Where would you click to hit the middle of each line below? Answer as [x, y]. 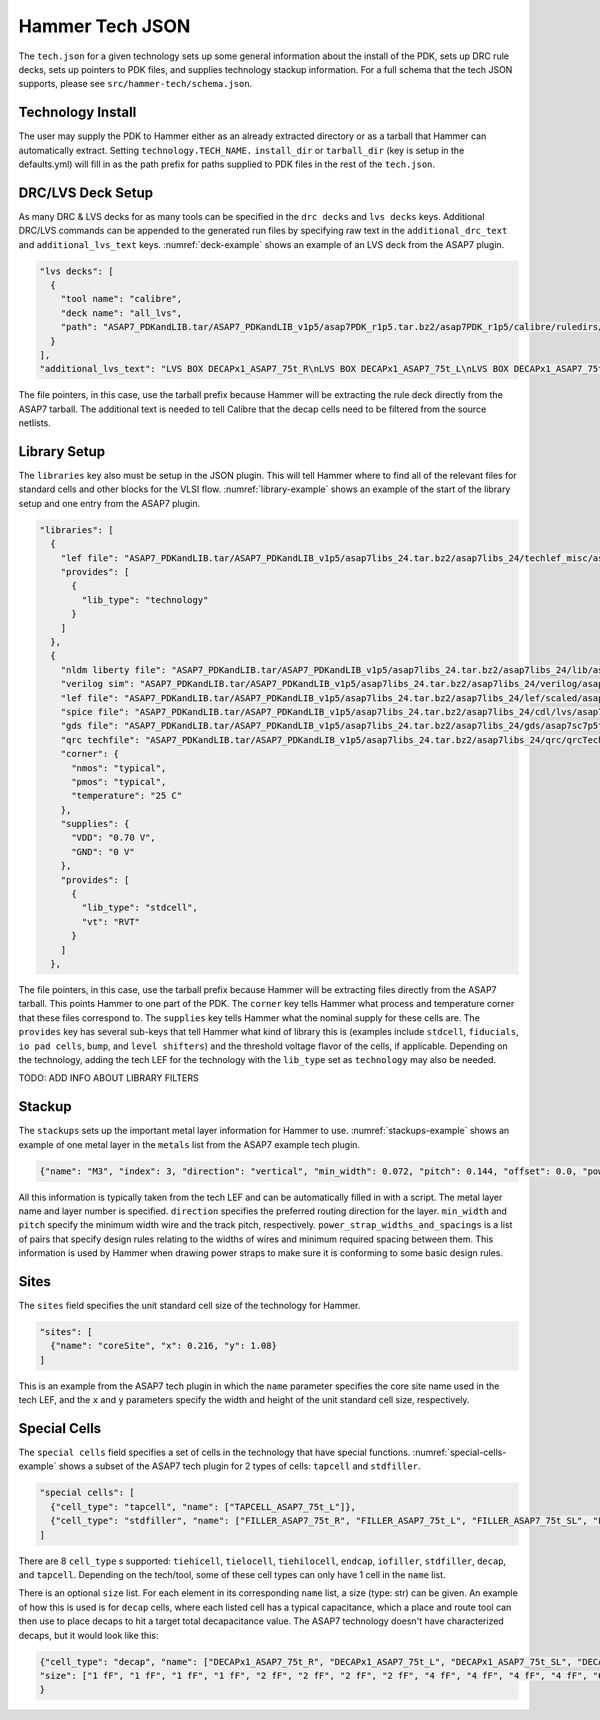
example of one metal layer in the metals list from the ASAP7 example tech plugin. [189, 1144]
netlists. [35, 423]
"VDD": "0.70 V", [114, 838]
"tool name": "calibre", [121, 299]
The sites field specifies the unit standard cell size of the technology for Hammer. [189, 1306]
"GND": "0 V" [103, 851]
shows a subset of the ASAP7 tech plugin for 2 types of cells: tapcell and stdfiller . [239, 1466]
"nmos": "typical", [119, 768]
